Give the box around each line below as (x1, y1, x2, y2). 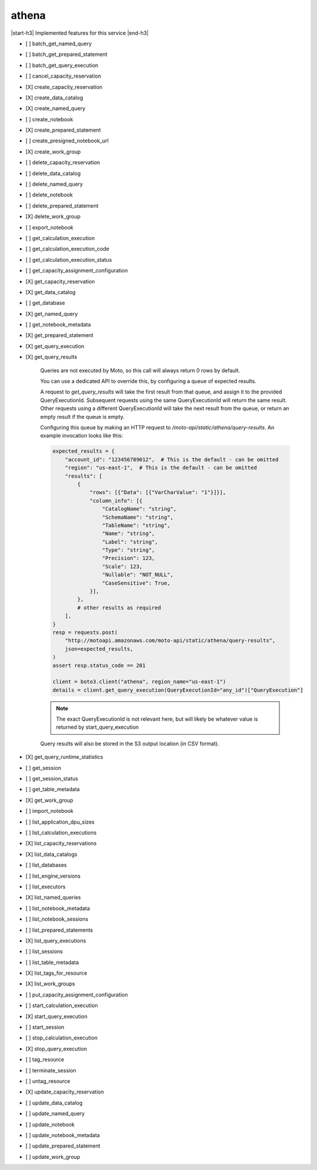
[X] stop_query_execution (25, 1045, 87, 1052)
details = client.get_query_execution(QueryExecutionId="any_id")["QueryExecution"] (52, 686, 303, 694)
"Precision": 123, (102, 555, 155, 562)
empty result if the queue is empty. (40, 413, 125, 420)
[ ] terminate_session (25, 1066, 76, 1074)
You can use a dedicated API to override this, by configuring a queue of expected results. (40, 378, 257, 385)
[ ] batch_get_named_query (25, 40, 92, 47)
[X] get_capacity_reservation (25, 278, 95, 285)
